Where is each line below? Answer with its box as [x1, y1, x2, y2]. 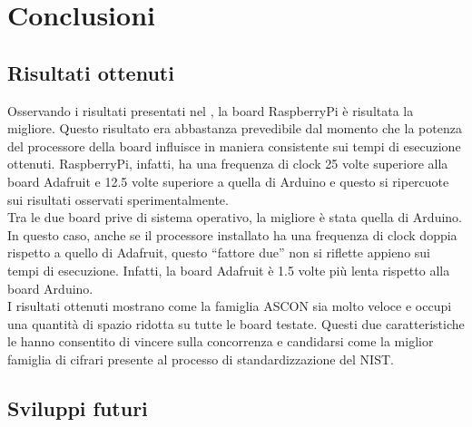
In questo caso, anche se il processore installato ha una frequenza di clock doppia [7, 225, 457, 244]
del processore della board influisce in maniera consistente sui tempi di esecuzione [7, 136, 461, 155]
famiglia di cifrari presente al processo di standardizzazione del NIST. [7, 349, 394, 368]
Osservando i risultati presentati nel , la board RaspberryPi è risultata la [7, 101, 414, 120]
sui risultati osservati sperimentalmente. [7, 189, 229, 209]
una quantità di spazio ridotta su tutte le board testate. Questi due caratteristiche [7, 314, 465, 333]
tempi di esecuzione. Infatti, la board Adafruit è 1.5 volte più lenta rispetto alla [7, 260, 450, 279]
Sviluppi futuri [7, 393, 148, 422]
